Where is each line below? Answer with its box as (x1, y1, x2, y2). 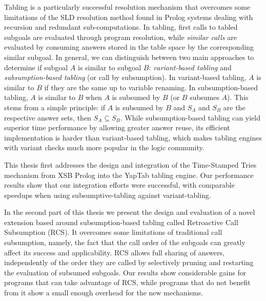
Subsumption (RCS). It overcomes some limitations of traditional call (4, 227, 222, 237)
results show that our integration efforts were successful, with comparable (4, 179, 235, 190)
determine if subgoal (4, 62, 68, 72)
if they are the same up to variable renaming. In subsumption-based (44, 82, 258, 92)
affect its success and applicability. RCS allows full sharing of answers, (4, 247, 224, 257)
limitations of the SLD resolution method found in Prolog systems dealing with (4, 11, 253, 22)
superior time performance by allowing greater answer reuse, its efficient (4, 122, 230, 133)
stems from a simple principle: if (4, 102, 106, 112)
